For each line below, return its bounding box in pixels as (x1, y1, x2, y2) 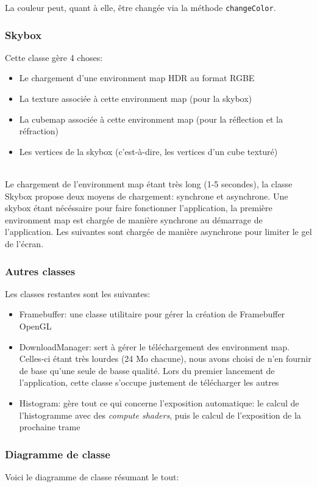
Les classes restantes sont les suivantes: (5, 287, 151, 300)
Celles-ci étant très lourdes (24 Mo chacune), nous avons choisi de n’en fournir (19, 352, 312, 365)
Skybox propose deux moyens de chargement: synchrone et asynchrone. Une (5, 189, 288, 202)
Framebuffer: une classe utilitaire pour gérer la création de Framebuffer (19, 308, 285, 320)
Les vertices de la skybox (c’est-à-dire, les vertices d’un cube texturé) (19, 145, 278, 157)
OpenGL (19, 320, 52, 332)
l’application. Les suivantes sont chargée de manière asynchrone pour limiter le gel (5, 225, 312, 238)
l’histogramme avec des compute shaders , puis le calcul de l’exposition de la (19, 408, 301, 421)
